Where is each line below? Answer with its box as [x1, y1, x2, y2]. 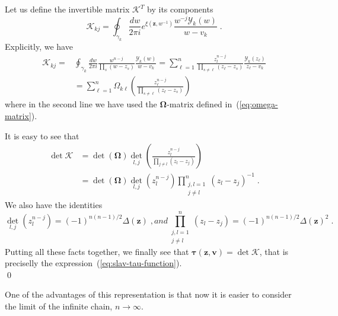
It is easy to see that [5, 129, 79, 142]
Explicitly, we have [5, 40, 73, 52]
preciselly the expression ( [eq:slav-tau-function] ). [5, 257, 182, 269]
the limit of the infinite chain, [5, 299, 113, 312]
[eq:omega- [239, 98, 278, 110]
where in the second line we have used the [5, 98, 157, 110]
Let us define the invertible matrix [5, 3, 130, 15]
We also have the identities [5, 199, 103, 211]
